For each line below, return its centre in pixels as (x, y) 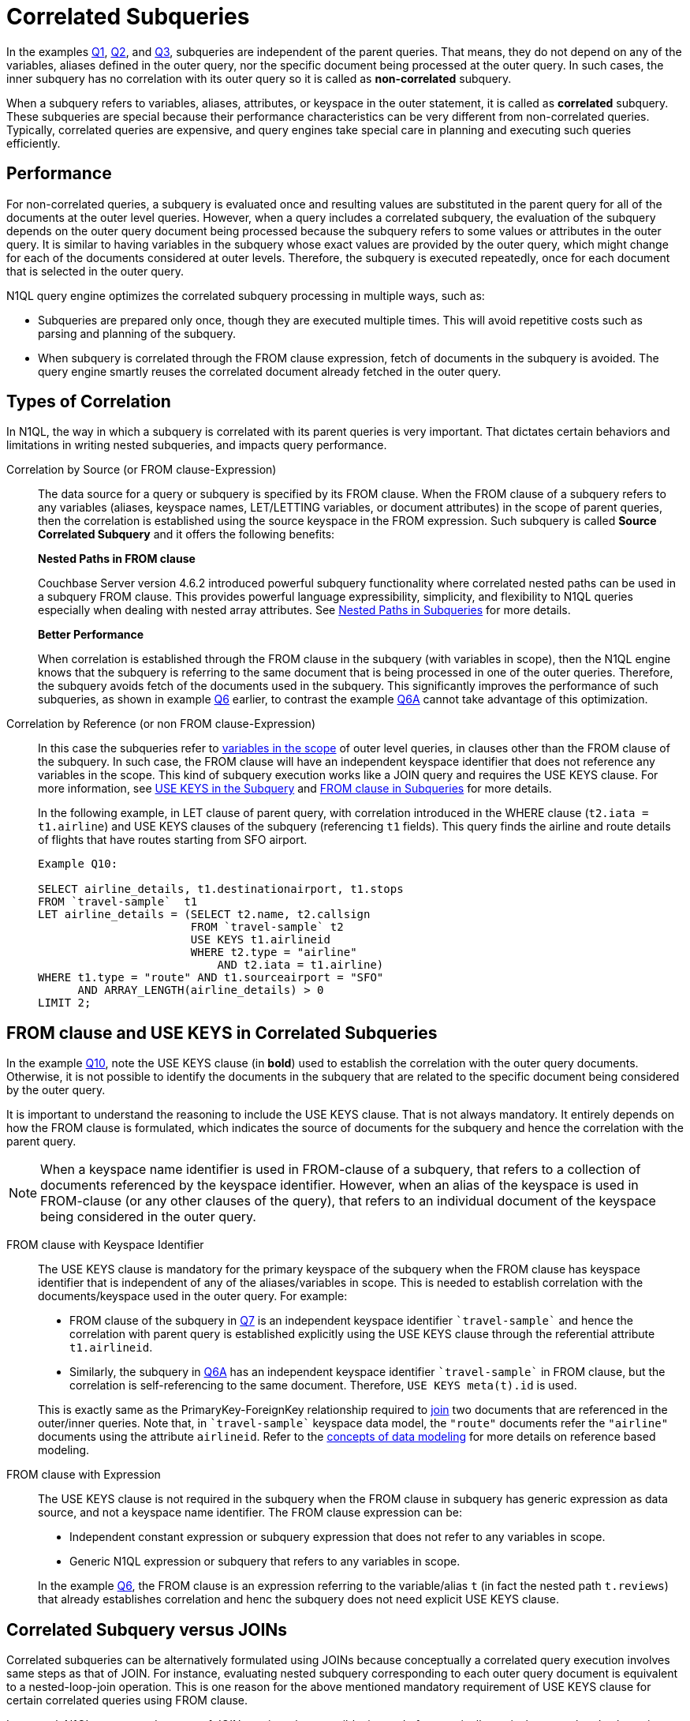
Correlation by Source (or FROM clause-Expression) (142, 470)
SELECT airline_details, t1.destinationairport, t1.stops (221, 889)
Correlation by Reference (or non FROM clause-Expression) (161, 724)
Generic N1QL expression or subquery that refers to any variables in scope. (265, 1562)
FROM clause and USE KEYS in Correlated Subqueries (222, 1033)
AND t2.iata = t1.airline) (300, 965)
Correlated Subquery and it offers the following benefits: (186, 534)
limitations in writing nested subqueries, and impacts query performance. (197, 445)
